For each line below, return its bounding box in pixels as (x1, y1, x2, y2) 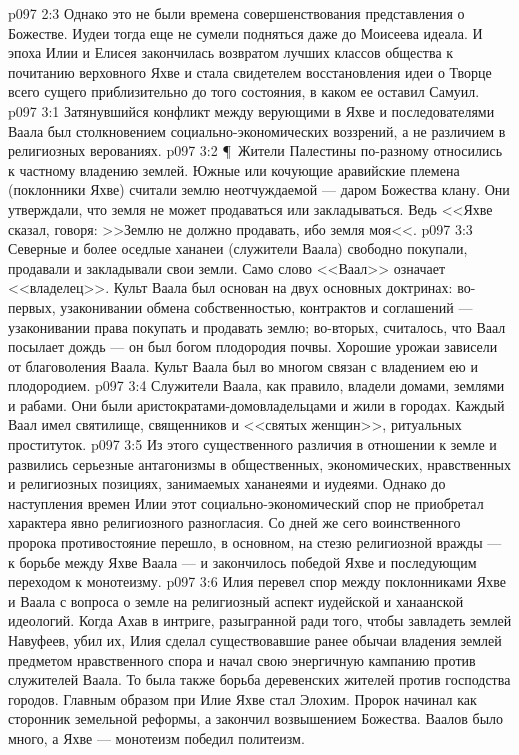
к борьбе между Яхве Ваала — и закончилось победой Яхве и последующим (8, 551, 477, 572)
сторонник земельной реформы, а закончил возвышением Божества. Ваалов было (8, 708, 504, 729)
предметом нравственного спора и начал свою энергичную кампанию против (8, 649, 476, 670)
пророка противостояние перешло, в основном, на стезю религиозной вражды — (8, 532, 502, 553)
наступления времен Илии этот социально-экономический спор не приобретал (8, 492, 484, 513)
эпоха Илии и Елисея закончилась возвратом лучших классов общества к (8, 42, 454, 63)
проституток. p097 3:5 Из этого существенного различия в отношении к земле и (8, 434, 497, 455)
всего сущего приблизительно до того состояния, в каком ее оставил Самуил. (8, 81, 480, 102)
